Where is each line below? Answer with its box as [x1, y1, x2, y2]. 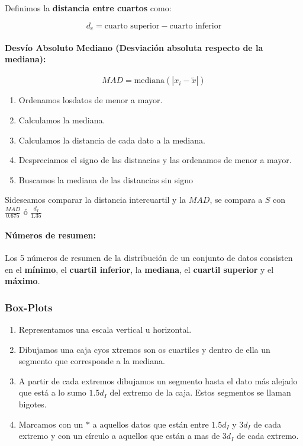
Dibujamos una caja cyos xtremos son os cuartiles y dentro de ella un [18, 343, 270, 355]
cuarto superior [104, 21, 160, 30]
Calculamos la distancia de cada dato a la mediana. [18, 133, 205, 146]
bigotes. [18, 398, 47, 410]
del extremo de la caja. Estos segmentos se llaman [109, 386, 291, 399]
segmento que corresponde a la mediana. [18, 355, 165, 367]
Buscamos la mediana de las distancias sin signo [18, 173, 194, 186]
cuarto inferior [169, 21, 222, 30]
